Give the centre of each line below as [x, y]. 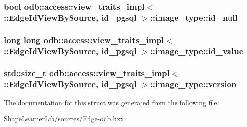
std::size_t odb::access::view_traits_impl [87, 73]
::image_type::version [193, 84]
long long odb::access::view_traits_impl [84, 40]
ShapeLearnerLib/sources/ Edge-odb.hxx [64, 119]
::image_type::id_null [194, 17]
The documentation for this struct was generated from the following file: [112, 102]
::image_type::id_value [197, 51]
